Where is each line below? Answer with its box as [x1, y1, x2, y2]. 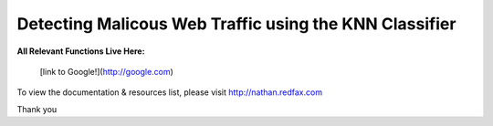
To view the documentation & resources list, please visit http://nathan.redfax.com [16, 87, 323, 98]
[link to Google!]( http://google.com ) [39, 66, 173, 77]
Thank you [16, 103, 58, 114]
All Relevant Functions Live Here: [16, 46, 145, 57]
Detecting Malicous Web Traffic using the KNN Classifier [16, 14, 456, 34]
